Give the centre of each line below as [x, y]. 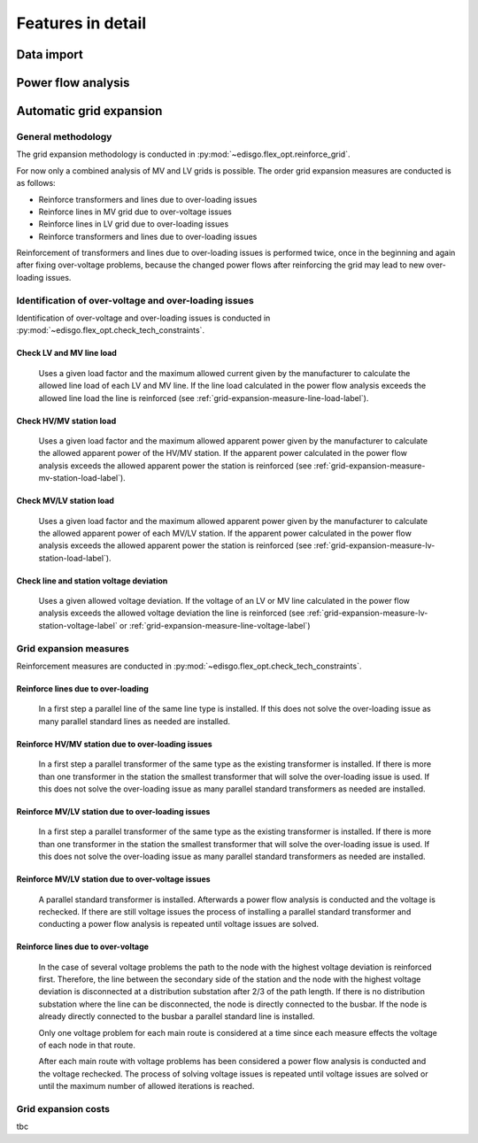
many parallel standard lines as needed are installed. [134, 721]
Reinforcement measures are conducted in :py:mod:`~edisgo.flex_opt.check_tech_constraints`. [189, 666]
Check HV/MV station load [66, 421]
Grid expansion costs [63, 1108]
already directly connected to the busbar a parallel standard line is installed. [177, 1016]
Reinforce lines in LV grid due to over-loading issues [134, 224]
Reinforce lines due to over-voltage [83, 946]
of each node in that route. [87, 1046]
